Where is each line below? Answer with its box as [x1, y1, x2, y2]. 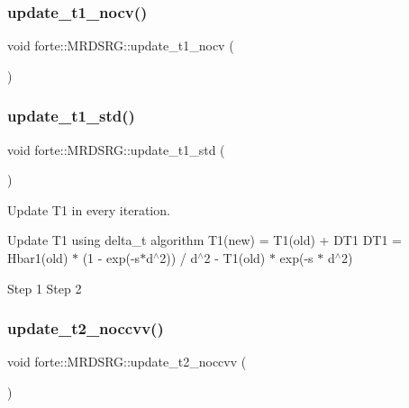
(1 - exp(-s [82, 249, 141, 267]
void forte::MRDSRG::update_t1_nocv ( [7, 36, 234, 55]
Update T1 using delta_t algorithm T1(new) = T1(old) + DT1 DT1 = [7, 231, 403, 249]
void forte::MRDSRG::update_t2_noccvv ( [7, 352, 247, 371]
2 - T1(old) [204, 249, 266, 267]
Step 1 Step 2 [7, 278, 82, 297]
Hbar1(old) [7, 249, 68, 267]
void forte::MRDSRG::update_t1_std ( [7, 140, 225, 159]
